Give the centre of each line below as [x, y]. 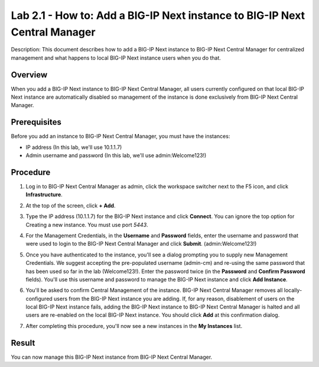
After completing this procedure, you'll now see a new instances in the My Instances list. [134, 326]
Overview [29, 75]
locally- [293, 290]
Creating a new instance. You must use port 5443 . [87, 225]
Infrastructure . [44, 194]
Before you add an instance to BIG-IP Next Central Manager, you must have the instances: [121, 137]
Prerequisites [36, 122]
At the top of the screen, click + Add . [71, 205]
